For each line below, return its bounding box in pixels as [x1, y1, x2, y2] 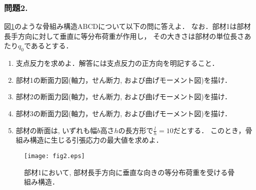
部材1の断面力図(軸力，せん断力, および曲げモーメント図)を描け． [15, 74, 231, 85]
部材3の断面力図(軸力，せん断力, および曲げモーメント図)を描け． [15, 108, 231, 118]
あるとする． [30, 40, 73, 51]
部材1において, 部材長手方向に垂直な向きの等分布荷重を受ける [24, 167, 228, 177]
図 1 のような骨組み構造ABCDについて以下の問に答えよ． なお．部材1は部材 [4, 21, 251, 31]
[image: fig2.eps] [24, 153, 85, 160]
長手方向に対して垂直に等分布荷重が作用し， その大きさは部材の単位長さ [4, 30, 244, 41]
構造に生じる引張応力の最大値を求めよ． [29, 135, 163, 145]
